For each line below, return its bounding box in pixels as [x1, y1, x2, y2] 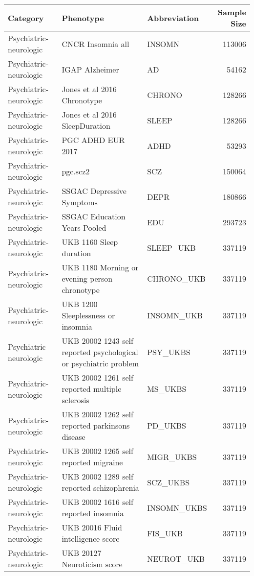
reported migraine [62, 456, 123, 468]
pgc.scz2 [62, 165, 90, 177]
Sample [217, 6, 246, 18]
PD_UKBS [147, 420, 186, 431]
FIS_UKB [147, 527, 183, 539]
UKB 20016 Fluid [62, 522, 122, 533]
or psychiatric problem [62, 358, 139, 369]
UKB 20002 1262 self [62, 408, 133, 420]
